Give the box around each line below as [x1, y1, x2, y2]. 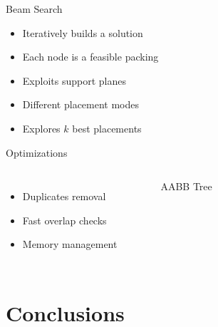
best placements [72, 120, 142, 135]
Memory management [22, 237, 118, 251]
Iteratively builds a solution [22, 25, 143, 40]
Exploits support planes [22, 73, 126, 88]
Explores [22, 120, 61, 135]
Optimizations [6, 145, 68, 160]
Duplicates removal [22, 189, 106, 204]
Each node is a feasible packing [22, 49, 159, 64]
